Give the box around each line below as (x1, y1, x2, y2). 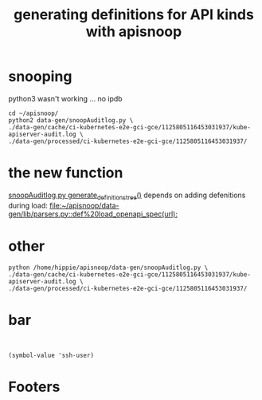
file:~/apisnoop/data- (49, 200, 119, 210)
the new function (8, 164, 123, 182)
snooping (8, 68, 72, 85)
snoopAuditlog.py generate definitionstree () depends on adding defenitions (8, 190, 246, 201)
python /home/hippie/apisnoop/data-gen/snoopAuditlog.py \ (8, 263, 209, 271)
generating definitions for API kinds (13, 6, 255, 24)
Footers (8, 378, 61, 396)
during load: (8, 200, 48, 210)
